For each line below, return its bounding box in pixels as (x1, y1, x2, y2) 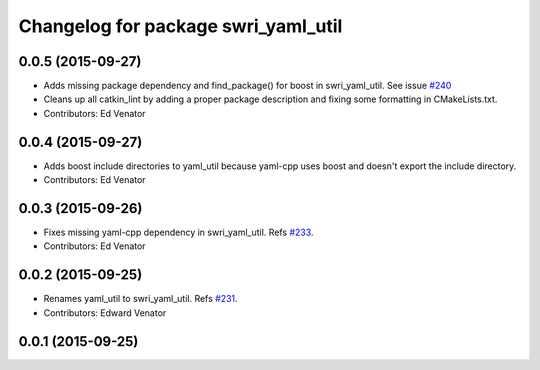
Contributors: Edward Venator (43, 306, 167, 319)
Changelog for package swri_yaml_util (18, 15, 343, 37)
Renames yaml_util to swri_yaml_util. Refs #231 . (43, 293, 239, 305)
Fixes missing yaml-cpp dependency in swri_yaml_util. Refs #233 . (43, 226, 314, 239)
